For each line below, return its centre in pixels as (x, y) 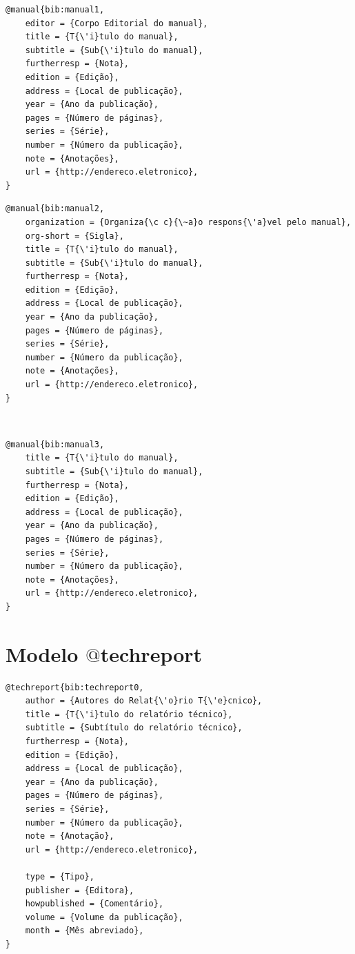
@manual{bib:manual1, (55, 10)
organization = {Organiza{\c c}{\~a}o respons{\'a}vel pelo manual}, (188, 222)
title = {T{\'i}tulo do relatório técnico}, (129, 714)
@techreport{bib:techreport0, (75, 687)
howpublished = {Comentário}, (94, 904)
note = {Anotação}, (70, 836)
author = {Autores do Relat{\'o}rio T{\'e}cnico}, (144, 701)
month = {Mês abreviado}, (84, 931)
